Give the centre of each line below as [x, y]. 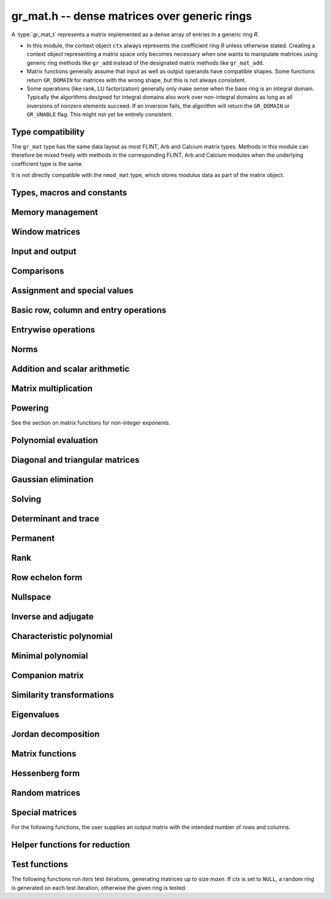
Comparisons [38, 271]
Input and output [44, 251]
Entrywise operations [53, 330]
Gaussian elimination [52, 480]
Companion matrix [48, 676]
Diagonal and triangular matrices [75, 460]
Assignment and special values [72, 291]
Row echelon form [47, 578]
